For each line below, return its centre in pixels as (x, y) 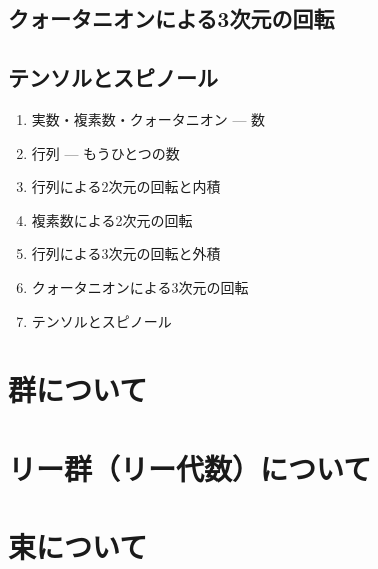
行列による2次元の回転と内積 (126, 186)
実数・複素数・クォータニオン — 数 (148, 118)
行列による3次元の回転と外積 (126, 253)
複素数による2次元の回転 (112, 219)
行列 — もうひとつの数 (105, 152)
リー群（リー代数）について (190, 467)
